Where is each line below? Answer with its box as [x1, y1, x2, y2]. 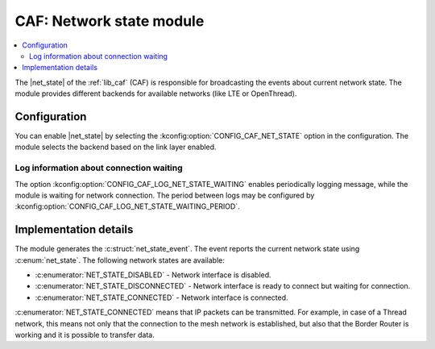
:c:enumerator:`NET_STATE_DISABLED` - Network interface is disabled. [35, 270, 271, 280]
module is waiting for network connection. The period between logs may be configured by [14, 190, 315, 200]
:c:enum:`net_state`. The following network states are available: [14, 255, 226, 265]
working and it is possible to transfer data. [14, 330, 155, 339]
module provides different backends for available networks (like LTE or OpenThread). [14, 89, 297, 98]
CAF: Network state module [14, 12, 205, 30]
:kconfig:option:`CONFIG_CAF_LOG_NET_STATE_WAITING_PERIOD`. [14, 202, 241, 211]
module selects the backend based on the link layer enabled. [14, 142, 217, 152]
